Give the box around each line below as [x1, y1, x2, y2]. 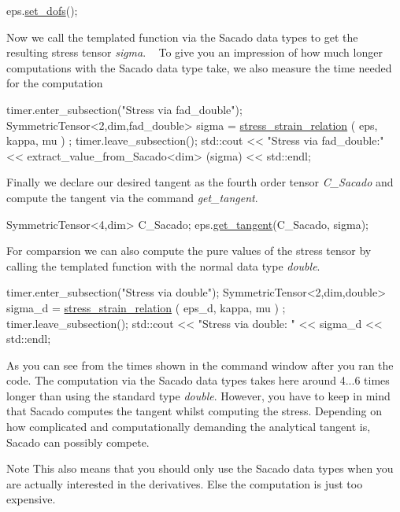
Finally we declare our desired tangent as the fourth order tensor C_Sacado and [6, 174, 394, 190]
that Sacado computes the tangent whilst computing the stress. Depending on [6, 403, 383, 419]
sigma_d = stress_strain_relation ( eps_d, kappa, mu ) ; [6, 299, 286, 315]
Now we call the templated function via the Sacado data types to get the [6, 28, 358, 45]
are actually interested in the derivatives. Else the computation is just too [6, 475, 363, 492]
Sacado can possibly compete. [6, 433, 150, 450]
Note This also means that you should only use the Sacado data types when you [6, 460, 394, 477]
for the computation [6, 75, 103, 91]
